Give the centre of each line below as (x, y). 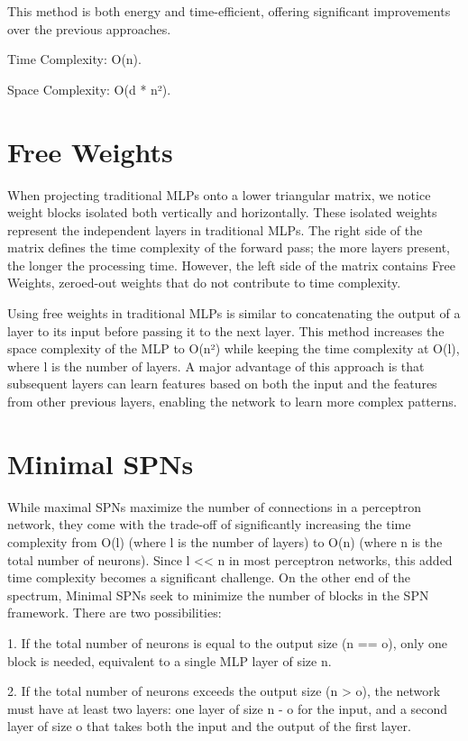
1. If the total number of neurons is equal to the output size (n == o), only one (227, 642)
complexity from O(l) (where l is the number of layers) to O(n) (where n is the (225, 541)
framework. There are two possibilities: (115, 613)
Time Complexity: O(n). (74, 59)
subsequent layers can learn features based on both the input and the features (222, 384)
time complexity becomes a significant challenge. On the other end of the (209, 577)
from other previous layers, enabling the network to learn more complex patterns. (232, 402)
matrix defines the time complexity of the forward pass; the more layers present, (229, 247)
